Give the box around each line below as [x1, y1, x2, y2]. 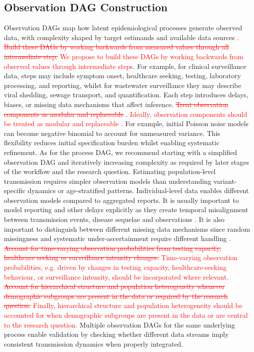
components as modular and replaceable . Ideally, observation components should [4, 109, 247, 119]
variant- [213, 176, 237, 186]
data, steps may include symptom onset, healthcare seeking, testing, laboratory [4, 70, 241, 81]
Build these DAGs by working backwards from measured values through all [4, 42, 229, 52]
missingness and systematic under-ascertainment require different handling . [4, 233, 231, 243]
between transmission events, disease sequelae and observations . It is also [4, 214, 225, 224]
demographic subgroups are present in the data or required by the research [4, 290, 228, 301]
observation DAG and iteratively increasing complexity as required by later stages [4, 156, 249, 167]
